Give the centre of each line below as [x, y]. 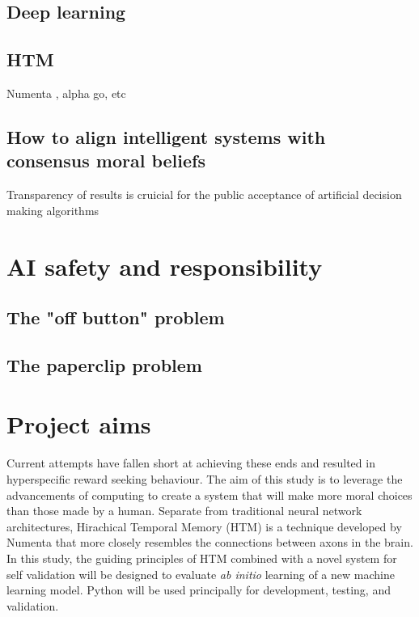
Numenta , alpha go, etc [66, 93]
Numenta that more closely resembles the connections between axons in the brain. [210, 542]
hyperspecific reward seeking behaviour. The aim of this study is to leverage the [205, 479]
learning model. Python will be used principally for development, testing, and [199, 590]
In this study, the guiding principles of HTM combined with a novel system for [202, 558]
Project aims [79, 424]
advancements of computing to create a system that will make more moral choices [209, 494]
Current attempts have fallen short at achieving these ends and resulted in [191, 463]
